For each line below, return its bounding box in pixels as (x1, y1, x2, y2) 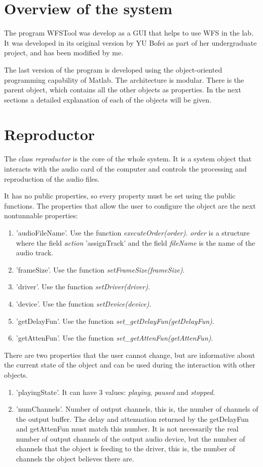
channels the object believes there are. (16, 453, 134, 464)
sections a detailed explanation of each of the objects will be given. (4, 94, 211, 105)
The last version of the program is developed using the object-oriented (4, 64, 222, 75)
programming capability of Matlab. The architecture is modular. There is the (4, 74, 244, 85)
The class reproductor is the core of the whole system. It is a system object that (4, 153, 252, 164)
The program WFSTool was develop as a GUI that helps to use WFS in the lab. (4, 27, 254, 38)
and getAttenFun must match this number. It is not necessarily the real (16, 423, 239, 434)
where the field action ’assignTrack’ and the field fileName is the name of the (16, 237, 255, 248)
